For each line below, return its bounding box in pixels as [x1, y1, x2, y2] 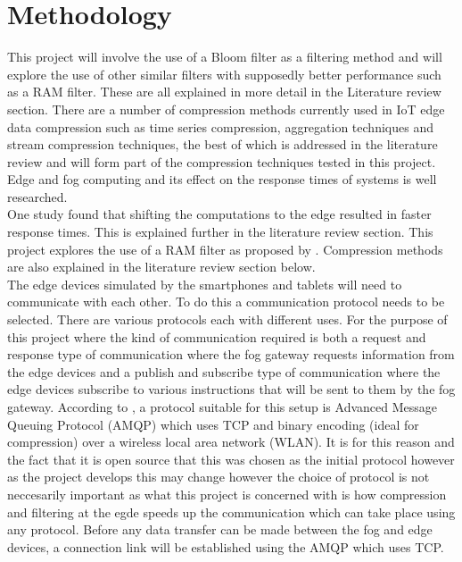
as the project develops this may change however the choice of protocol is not [7, 467, 430, 486]
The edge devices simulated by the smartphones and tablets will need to [7, 274, 402, 293]
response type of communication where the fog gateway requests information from [7, 345, 455, 364]
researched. [7, 187, 68, 206]
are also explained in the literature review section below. [7, 257, 316, 276]
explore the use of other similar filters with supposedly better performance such [7, 64, 441, 83]
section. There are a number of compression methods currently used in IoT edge [7, 99, 445, 118]
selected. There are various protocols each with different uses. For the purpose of [7, 310, 448, 329]
